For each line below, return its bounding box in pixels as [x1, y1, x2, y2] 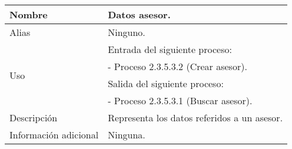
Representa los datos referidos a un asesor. [108, 111, 283, 124]
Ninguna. [108, 128, 145, 141]
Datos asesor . [108, 8, 171, 21]
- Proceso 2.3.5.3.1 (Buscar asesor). [108, 94, 253, 107]
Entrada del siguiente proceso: [108, 42, 232, 56]
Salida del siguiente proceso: [108, 77, 224, 90]
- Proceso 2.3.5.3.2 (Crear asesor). [108, 59, 247, 73]
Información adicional [9, 128, 99, 141]
